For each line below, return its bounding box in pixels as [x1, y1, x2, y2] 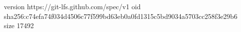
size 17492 [4, 20, 34, 31]
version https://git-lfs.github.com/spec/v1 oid [4, 1, 141, 11]
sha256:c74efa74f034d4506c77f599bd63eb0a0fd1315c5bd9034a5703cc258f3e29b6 [4, 11, 238, 21]
